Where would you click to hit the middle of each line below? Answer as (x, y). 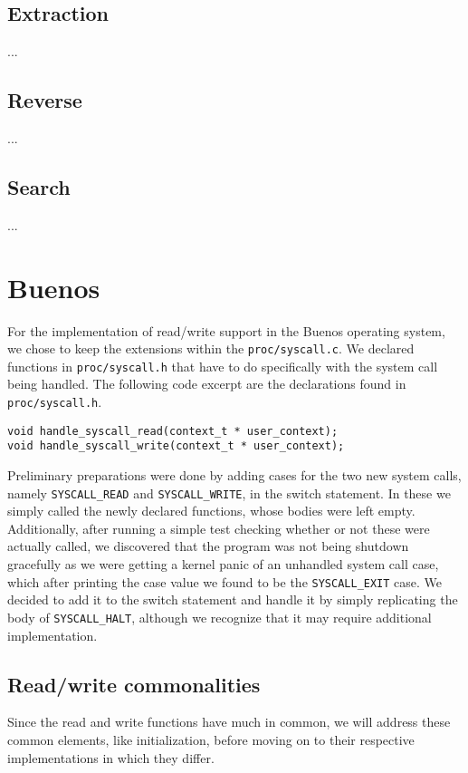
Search (39, 186)
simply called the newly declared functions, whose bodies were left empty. (211, 511)
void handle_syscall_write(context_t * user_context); (176, 446)
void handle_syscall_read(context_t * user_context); (173, 431)
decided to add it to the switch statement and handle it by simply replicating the (233, 599)
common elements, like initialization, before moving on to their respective (211, 739)
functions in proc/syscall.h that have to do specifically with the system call (223, 366)
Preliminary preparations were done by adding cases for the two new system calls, (234, 474)
